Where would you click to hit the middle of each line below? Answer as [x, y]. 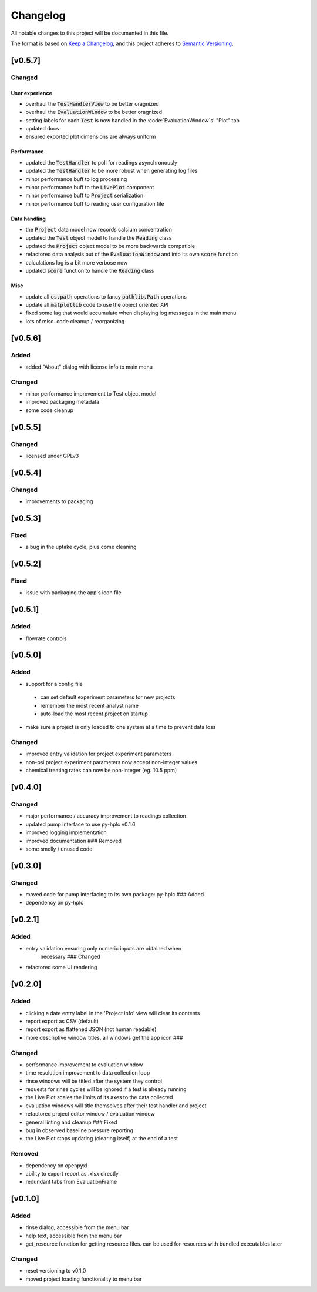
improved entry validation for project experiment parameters [99, 754]
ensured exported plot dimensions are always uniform [91, 137]
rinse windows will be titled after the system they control [94, 1081]
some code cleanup [49, 410]
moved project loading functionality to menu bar [84, 1279]
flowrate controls [46, 638]
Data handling [28, 219]
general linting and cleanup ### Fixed [71, 1122]
